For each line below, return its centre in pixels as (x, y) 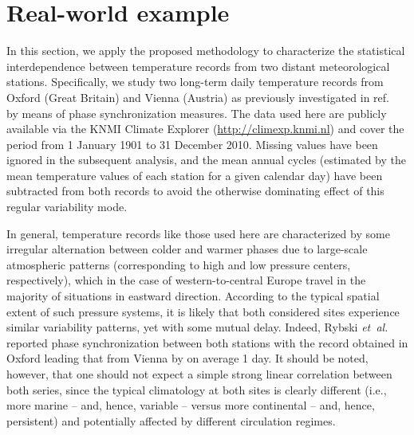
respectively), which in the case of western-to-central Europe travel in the (186, 280)
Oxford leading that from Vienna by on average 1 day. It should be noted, (187, 358)
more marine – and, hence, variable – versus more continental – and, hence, (191, 405)
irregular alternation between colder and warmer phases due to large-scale (187, 249)
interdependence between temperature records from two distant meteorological (198, 66)
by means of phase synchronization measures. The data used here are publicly (197, 113)
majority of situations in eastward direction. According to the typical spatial (193, 296)
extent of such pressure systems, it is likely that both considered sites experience (203, 311)
